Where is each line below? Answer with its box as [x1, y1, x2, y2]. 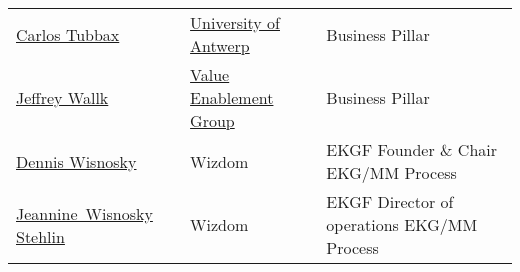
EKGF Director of [326, 190, 454, 213]
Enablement [190, 86, 274, 109]
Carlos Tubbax [16, 22, 120, 46]
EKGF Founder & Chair [326, 138, 498, 161]
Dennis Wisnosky [16, 149, 137, 173]
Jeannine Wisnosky [16, 201, 153, 225]
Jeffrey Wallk [16, 86, 109, 109]
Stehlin [16, 224, 65, 248]
